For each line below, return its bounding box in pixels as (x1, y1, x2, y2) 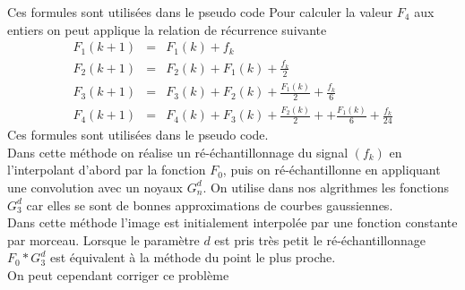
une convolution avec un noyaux (7, 177, 184, 196)
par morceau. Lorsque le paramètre (7, 230, 200, 249)
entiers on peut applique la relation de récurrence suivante (7, 20, 327, 38)
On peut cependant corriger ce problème (7, 265, 229, 284)
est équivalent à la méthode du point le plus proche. (49, 248, 336, 267)
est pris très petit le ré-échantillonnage (214, 230, 426, 249)
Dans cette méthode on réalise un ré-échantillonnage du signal (7, 142, 349, 161)
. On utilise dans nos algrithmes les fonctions (202, 177, 450, 196)
